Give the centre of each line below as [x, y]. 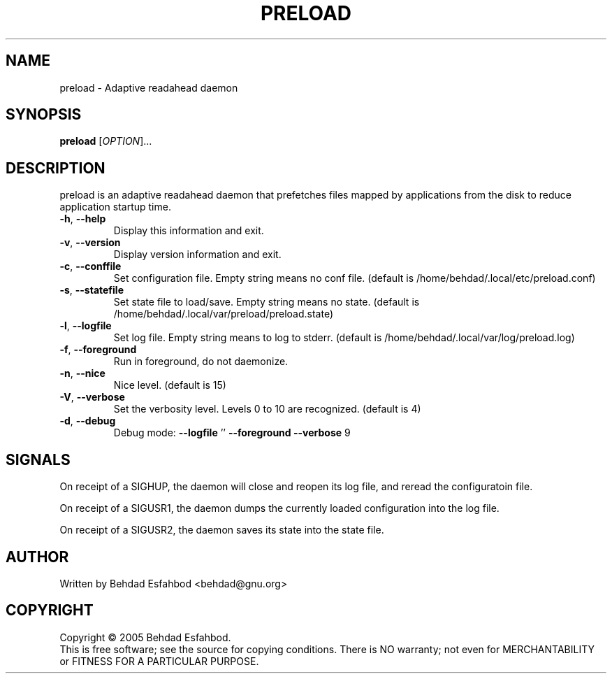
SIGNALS [38, 459]
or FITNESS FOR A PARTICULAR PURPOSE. [159, 661]
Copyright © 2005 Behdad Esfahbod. [145, 637]
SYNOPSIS [44, 115]
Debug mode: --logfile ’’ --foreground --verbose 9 [232, 433]
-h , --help [83, 219]
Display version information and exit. [197, 255]
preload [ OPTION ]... [106, 141]
